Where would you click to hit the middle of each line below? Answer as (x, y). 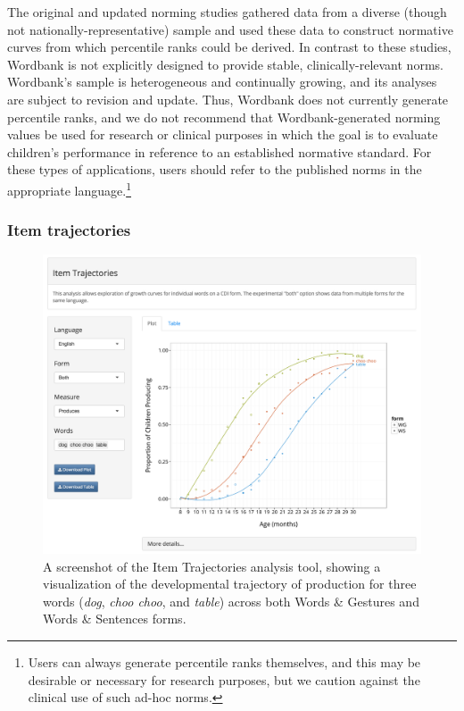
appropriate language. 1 (69, 188)
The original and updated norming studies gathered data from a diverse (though (227, 12)
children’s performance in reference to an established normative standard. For (220, 151)
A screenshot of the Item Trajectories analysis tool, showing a (212, 566)
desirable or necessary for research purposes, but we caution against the (224, 679)
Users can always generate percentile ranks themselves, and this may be (224, 661)
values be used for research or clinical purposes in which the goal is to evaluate (223, 134)
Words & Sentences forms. (115, 619)
